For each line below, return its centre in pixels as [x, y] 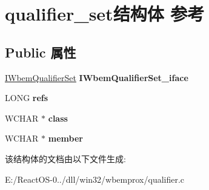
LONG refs [27, 98]
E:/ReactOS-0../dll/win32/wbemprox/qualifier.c [95, 179]
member [65, 138]
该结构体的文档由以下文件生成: [65, 158]
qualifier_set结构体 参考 [105, 14]
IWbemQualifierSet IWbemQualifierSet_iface [97, 77]
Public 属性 [41, 52]
